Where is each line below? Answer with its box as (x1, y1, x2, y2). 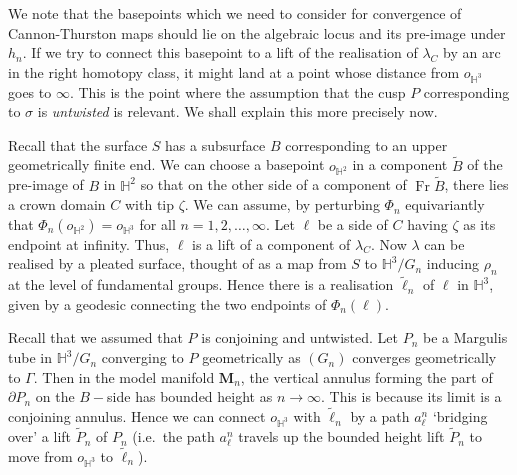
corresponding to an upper (285, 134, 448, 155)
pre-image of (8, 174, 84, 195)
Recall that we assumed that (8, 327, 183, 348)
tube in (8, 347, 52, 368)
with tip (124, 194, 175, 215)
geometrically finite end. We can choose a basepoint (8, 154, 325, 175)
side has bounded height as (107, 386, 273, 407)
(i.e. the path (132, 426, 215, 447)
